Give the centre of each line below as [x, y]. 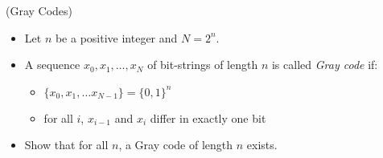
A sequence [52, 65]
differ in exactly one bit [208, 117]
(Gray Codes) [39, 10]
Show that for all [66, 145]
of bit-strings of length [203, 65]
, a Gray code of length [176, 145]
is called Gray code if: [325, 65]
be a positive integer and [116, 37]
